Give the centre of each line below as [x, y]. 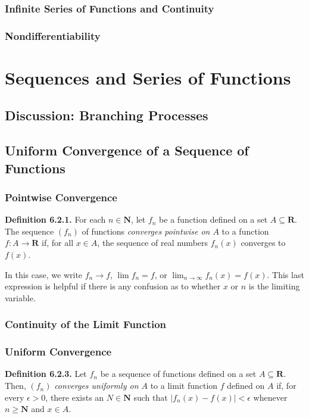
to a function [245, 231]
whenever [270, 397]
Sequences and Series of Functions [148, 77]
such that [151, 397]
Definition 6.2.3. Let [46, 374]
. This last [285, 274]
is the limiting [274, 286]
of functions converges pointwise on [146, 231]
